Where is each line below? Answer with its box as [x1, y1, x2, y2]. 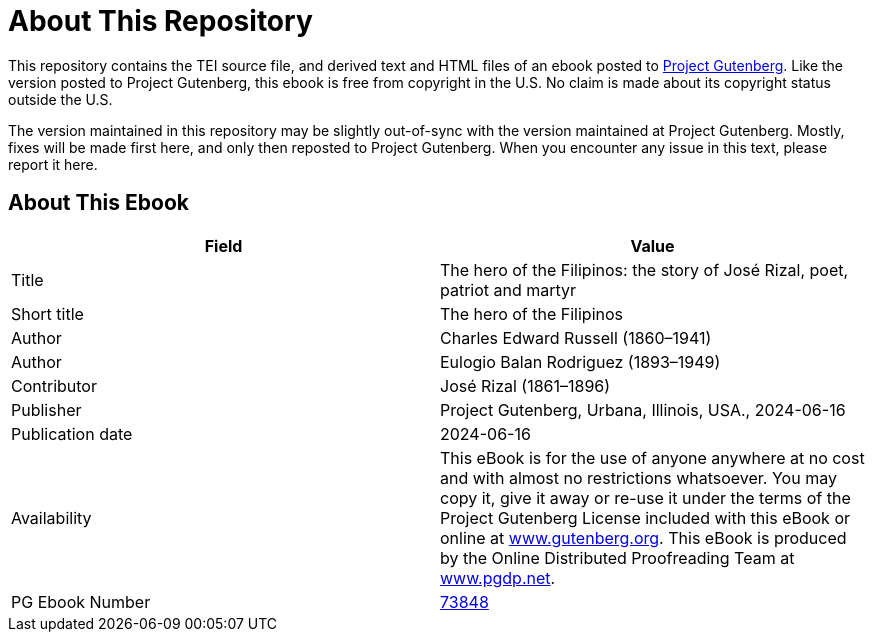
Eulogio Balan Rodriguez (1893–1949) [440, 351, 721, 372]
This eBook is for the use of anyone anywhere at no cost [440, 447, 865, 468]
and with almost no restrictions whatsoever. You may [440, 467, 837, 488]
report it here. [8, 155, 98, 173]
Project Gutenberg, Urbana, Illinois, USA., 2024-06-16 [440, 399, 846, 420]
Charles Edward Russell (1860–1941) [440, 327, 712, 348]
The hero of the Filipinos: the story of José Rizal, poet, [440, 259, 849, 280]
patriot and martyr [440, 279, 577, 300]
